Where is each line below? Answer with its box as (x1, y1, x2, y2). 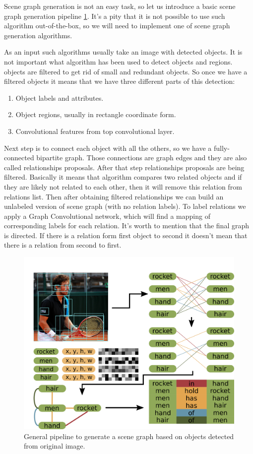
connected (4, 152, 34, 163)
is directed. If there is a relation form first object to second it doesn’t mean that (4, 230, 248, 240)
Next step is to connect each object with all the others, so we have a (4, 142, 212, 153)
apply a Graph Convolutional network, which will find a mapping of (4, 210, 210, 221)
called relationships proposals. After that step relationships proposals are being (4, 162, 245, 172)
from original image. (24, 441, 85, 451)
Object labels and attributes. (15, 92, 104, 103)
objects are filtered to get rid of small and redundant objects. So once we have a (4, 66, 248, 76)
